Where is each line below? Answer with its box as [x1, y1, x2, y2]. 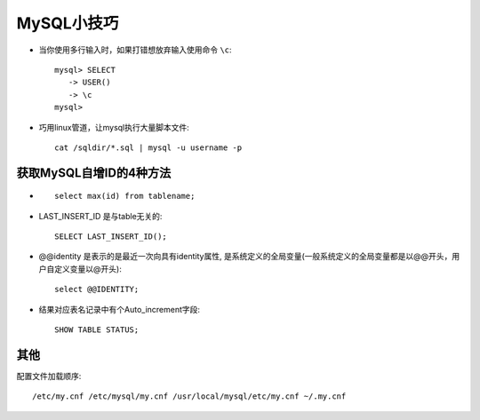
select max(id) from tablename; [54, 191, 196, 202]
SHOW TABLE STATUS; [54, 325, 140, 335]
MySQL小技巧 [16, 13, 119, 33]
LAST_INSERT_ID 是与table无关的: [38, 210, 163, 221]
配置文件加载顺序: [16, 370, 82, 381]
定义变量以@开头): [53, 263, 122, 274]
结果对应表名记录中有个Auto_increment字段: [38, 304, 200, 314]
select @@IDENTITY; [54, 284, 140, 295]
